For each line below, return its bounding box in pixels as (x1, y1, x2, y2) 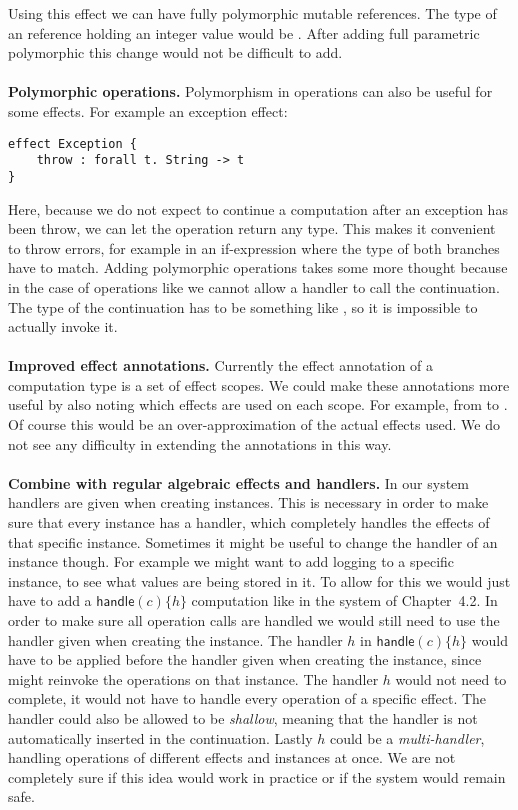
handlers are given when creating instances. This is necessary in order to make (8, 492, 489, 513)
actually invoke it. (8, 316, 118, 337)
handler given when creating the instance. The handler (8, 629, 343, 650)
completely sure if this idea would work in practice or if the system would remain (8, 766, 506, 787)
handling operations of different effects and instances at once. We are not (8, 747, 456, 768)
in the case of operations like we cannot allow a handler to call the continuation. (8, 276, 500, 297)
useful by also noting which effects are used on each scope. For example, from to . (8, 394, 508, 415)
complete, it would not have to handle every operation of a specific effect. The (8, 688, 487, 709)
